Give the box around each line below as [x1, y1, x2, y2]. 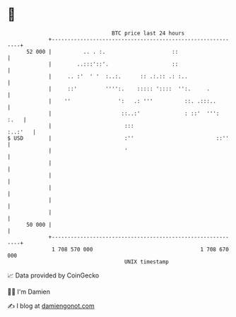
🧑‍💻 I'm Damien [7, 287, 51, 296]
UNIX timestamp [124, 258, 170, 265]
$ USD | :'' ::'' [7, 134, 230, 142]
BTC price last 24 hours [112, 30, 185, 37]
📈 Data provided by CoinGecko [7, 271, 100, 280]
